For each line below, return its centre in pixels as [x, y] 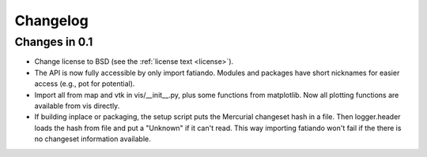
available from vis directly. [77, 106]
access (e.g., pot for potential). [85, 84]
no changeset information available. [93, 139]
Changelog [51, 21]
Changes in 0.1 [54, 42]
